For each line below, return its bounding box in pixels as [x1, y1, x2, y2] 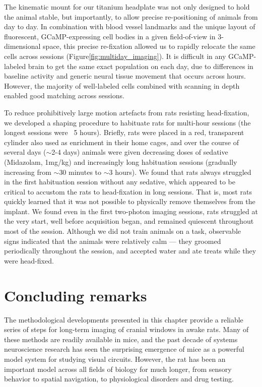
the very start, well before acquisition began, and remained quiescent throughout [4, 216, 254, 226]
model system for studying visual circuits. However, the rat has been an [4, 353, 226, 364]
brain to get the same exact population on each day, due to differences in [28, 60, 253, 71]
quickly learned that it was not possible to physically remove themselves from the [4, 196, 255, 207]
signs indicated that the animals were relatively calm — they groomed [4, 235, 221, 246]
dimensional [4, 41, 41, 51]
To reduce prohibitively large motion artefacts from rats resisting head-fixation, [4, 107, 249, 117]
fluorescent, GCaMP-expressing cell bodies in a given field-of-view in [4, 31, 216, 41]
